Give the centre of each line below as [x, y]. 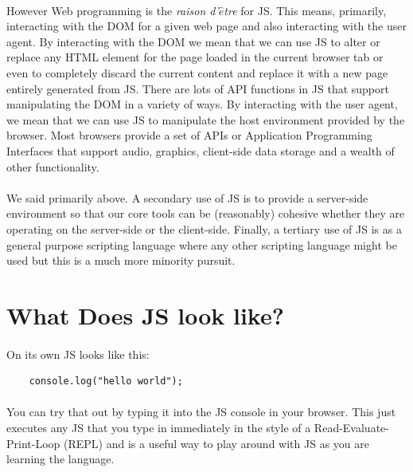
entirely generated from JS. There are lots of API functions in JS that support [198, 88]
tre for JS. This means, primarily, [305, 10]
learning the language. [60, 459]
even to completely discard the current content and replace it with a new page [197, 72]
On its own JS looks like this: [78, 354]
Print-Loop [33, 443]
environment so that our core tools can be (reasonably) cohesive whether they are [206, 213]
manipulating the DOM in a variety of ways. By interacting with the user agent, [202, 104]
